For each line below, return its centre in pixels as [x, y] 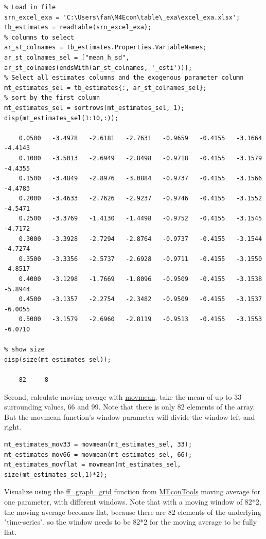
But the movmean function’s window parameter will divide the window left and [130, 416]
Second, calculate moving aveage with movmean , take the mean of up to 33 [123, 396]
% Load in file [30, 7]
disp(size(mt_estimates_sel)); [58, 359]
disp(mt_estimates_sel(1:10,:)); [61, 118]
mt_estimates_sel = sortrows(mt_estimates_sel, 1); [94, 108]
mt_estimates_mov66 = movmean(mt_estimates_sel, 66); [98, 454]
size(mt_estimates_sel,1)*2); [56, 475]
